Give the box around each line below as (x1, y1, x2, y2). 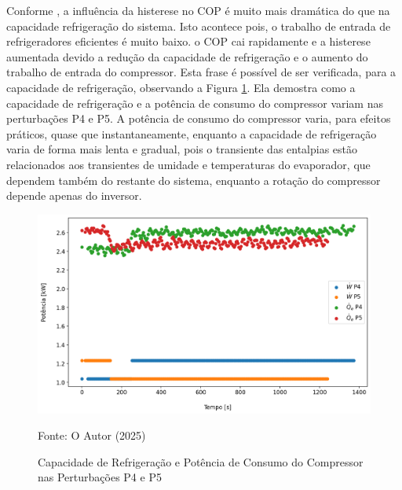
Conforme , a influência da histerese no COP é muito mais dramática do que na (6, 2, 390, 18)
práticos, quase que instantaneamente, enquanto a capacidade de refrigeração (6, 125, 377, 142)
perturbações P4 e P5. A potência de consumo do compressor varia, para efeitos (6, 110, 391, 127)
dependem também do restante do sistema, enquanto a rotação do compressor (6, 171, 381, 188)
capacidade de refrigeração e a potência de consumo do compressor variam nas (6, 94, 383, 111)
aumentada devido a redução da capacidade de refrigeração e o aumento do (6, 48, 368, 64)
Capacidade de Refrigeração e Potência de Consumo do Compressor (38, 453, 364, 470)
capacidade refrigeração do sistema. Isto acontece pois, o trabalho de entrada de (6, 17, 391, 34)
